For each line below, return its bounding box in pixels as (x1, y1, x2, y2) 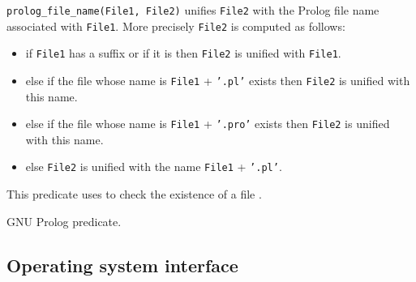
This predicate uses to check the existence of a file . (6, 186, 262, 203)
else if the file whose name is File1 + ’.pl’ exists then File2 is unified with (25, 71, 410, 88)
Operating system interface (6, 252, 238, 277)
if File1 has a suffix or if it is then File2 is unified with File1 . (25, 45, 341, 62)
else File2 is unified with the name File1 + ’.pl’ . (25, 158, 282, 175)
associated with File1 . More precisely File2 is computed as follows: (6, 17, 345, 34)
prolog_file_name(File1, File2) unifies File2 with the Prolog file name (6, 2, 380, 18)
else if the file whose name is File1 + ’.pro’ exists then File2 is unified (25, 115, 390, 132)
